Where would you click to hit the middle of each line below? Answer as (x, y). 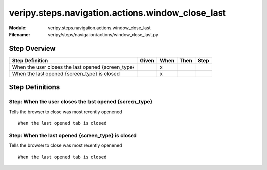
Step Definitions (35, 87)
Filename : (20, 34)
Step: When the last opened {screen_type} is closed (73, 135)
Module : (18, 28)
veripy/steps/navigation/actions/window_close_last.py (103, 34)
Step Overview (33, 49)
